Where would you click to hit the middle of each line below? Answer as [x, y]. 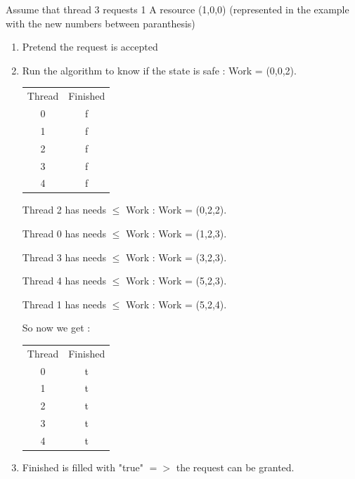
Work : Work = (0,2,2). [176, 210]
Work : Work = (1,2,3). [176, 234]
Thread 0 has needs [64, 234]
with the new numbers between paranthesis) [101, 23]
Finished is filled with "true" [83, 467]
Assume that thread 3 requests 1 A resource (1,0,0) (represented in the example [177, 9]
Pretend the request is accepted [90, 47]
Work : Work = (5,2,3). [176, 281]
